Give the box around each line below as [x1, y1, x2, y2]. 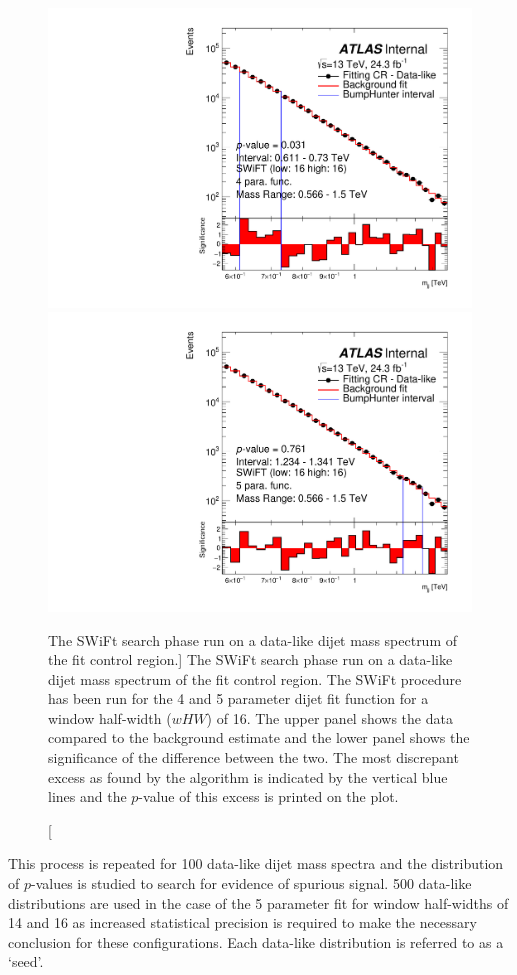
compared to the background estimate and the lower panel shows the [48, 727, 470, 748]
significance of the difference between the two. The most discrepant [48, 747, 459, 768]
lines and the [48, 786, 127, 807]
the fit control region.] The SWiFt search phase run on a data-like [48, 649, 453, 670]
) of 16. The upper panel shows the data [206, 707, 453, 728]
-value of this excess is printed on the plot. [138, 786, 399, 807]
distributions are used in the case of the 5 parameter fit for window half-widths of [8, 892, 509, 913]
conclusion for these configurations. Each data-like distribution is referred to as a [8, 931, 504, 952]
